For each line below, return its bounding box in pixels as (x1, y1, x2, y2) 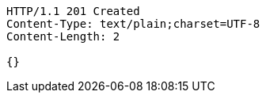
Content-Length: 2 (6, 30, 120, 43)
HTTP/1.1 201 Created (6, 5, 140, 17)
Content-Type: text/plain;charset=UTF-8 (6, 17, 260, 30)
